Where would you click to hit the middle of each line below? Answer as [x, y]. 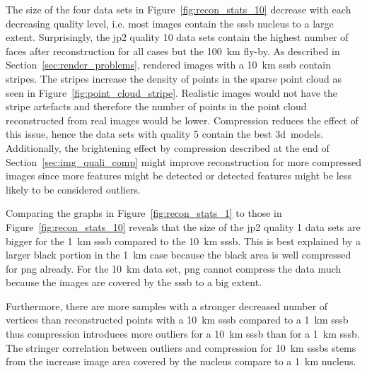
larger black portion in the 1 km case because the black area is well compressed [179, 255]
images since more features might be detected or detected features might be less [179, 176]
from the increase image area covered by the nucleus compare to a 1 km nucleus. [181, 361]
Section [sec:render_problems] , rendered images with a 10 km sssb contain [168, 65]
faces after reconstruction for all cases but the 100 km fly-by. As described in [173, 51]
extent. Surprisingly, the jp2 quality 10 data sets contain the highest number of [177, 37]
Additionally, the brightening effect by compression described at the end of [168, 147]
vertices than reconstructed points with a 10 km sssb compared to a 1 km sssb [177, 320]
